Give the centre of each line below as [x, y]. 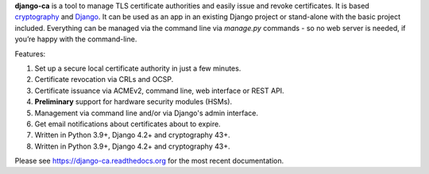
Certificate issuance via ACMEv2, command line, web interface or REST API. [160, 91]
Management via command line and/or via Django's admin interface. [146, 113]
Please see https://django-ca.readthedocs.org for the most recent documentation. [149, 161]
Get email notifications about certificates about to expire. [128, 124]
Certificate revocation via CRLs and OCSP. [104, 79]
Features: [30, 54]
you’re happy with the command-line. [76, 39]
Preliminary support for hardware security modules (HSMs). [133, 102]
